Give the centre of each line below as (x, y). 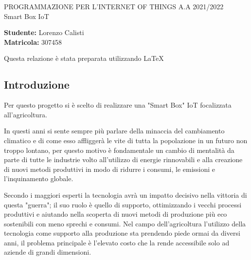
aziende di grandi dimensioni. (48, 252)
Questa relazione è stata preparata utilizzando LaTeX (84, 58)
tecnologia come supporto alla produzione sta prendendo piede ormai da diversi (122, 233)
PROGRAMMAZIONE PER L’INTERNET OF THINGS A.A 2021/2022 (114, 6)
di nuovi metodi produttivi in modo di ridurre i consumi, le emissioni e (110, 169)
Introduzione (37, 84)
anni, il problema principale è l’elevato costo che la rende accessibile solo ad (117, 242)
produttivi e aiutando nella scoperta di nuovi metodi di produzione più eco (116, 214)
